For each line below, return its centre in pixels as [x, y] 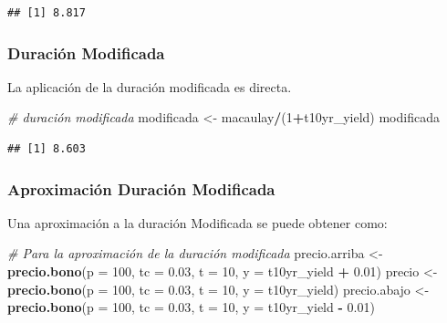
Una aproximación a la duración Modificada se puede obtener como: [198, 222]
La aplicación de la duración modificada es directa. [150, 86]
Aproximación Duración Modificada [141, 188]
